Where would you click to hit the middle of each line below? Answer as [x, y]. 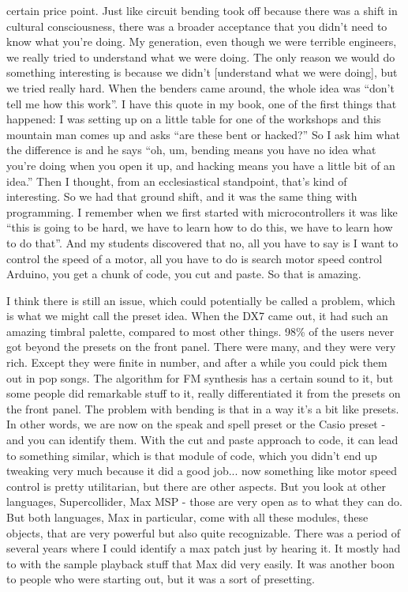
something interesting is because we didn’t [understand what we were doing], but [202, 72]
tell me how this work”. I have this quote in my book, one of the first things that [202, 103]
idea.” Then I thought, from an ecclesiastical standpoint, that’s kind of [177, 181]
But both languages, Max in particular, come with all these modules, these [187, 517]
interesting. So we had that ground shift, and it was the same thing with [182, 196]
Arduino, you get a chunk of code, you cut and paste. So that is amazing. [184, 274]
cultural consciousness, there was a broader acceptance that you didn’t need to [197, 26]
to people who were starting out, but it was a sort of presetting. [161, 579]
